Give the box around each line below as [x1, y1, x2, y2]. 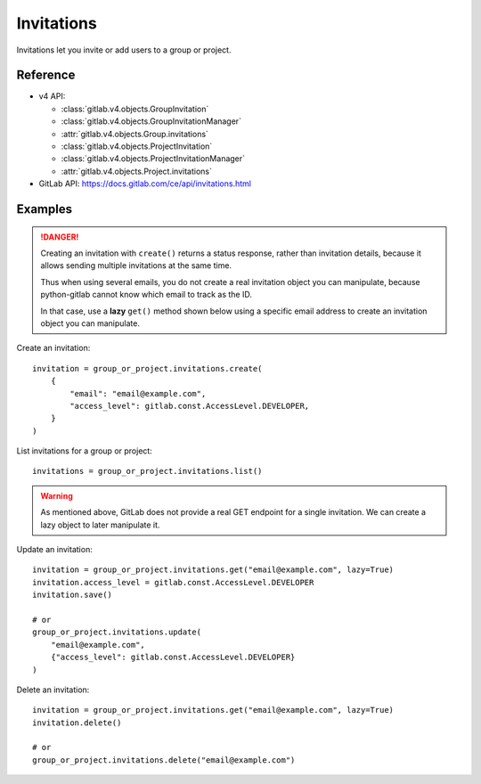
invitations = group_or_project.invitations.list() [32, 466, 263, 477]
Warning [40, 490, 73, 501]
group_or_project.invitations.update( [32, 627, 202, 637]
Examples [16, 201, 73, 216]
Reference [16, 68, 76, 83]
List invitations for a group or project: [16, 445, 153, 456]
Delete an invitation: [16, 684, 90, 695]
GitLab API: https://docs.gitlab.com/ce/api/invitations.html [38, 178, 251, 189]
